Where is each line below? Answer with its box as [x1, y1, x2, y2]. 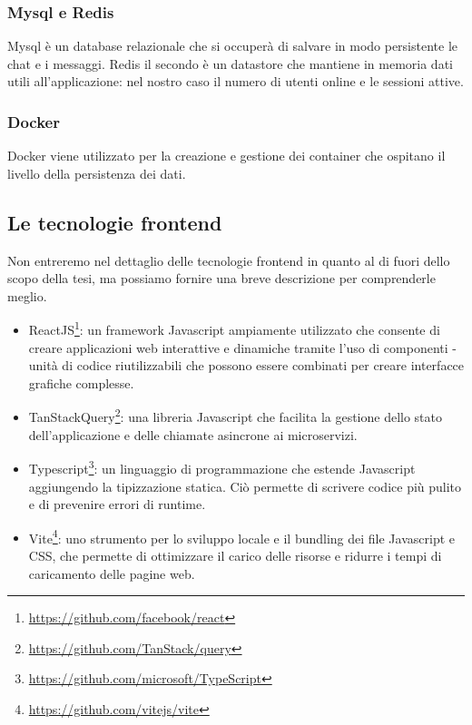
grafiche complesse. [28, 373, 134, 392]
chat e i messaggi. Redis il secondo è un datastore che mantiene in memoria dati [7, 54, 453, 73]
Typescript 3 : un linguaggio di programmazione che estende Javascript [28, 456, 416, 477]
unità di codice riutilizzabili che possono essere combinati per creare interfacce [28, 356, 465, 375]
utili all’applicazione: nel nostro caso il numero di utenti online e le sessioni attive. [7, 72, 464, 91]
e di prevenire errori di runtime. [28, 495, 206, 514]
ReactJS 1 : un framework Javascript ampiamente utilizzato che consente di [28, 318, 440, 339]
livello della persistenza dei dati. [7, 163, 186, 182]
